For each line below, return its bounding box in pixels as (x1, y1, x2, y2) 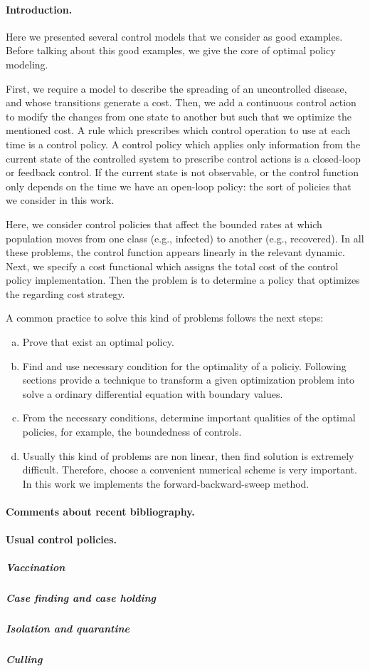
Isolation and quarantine (6, 621, 130, 636)
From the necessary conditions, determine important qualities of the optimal (22, 410, 356, 425)
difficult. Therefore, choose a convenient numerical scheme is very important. (22, 462, 357, 477)
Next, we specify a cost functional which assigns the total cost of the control (6, 258, 339, 273)
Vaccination (6, 560, 65, 575)
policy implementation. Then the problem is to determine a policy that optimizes (6, 272, 360, 287)
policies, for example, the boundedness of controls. (22, 424, 242, 439)
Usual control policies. (6, 532, 117, 547)
